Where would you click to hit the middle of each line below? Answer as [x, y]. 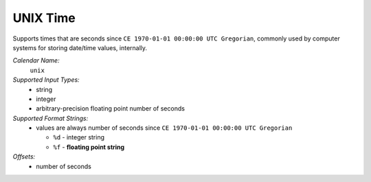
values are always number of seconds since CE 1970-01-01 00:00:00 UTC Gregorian [164, 128]
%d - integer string [79, 137]
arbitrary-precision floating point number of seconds [111, 109]
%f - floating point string [89, 147]
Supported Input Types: [46, 80]
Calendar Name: [36, 60]
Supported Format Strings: [50, 118]
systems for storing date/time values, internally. [80, 47]
